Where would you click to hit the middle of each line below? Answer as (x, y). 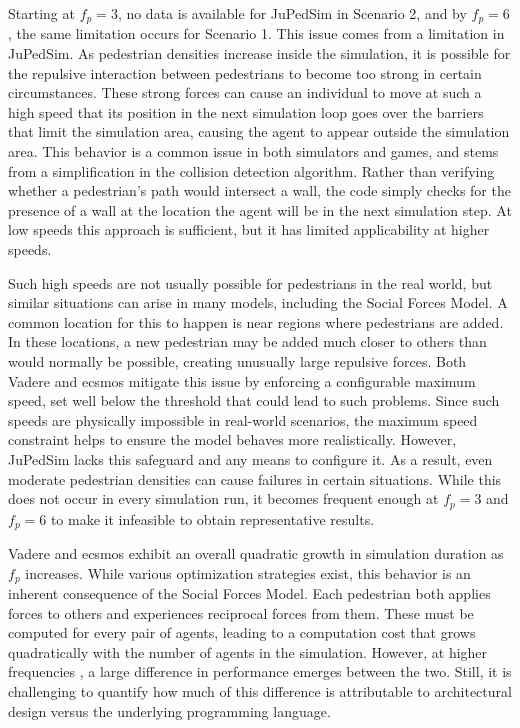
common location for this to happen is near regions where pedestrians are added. (256, 321)
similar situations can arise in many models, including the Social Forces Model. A (258, 302)
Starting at (41, 13)
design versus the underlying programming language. (169, 710)
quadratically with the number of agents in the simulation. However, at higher (248, 651)
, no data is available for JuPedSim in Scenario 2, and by (292, 13)
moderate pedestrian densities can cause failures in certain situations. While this (255, 478)
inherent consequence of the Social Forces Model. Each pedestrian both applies (249, 593)
